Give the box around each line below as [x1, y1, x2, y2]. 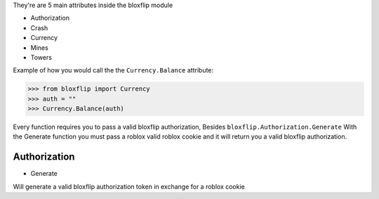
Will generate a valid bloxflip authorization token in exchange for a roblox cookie [13, 182, 246, 191]
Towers [30, 53, 53, 61]
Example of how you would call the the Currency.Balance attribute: [13, 66, 214, 75]
